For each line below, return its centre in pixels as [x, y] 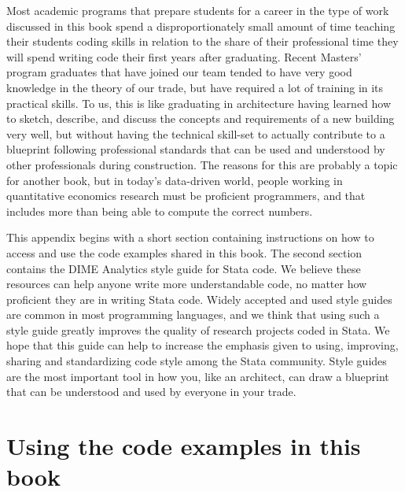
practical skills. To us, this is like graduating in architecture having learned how [199, 103]
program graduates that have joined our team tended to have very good [179, 72]
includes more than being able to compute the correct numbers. [160, 211]
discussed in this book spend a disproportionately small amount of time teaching [201, 26]
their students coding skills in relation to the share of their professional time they [202, 41]
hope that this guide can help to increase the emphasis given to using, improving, [202, 345]
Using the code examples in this [184, 446]
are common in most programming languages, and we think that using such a [193, 314]
